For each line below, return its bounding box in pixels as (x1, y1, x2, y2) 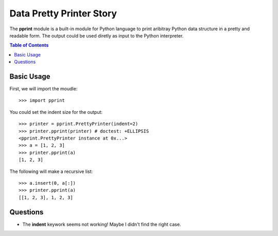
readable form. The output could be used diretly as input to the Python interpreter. (9, 32, 184, 38)
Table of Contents (9, 42, 49, 48)
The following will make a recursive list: (9, 168, 93, 174)
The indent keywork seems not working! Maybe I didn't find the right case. (22, 221, 181, 227)
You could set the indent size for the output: (9, 109, 103, 115)
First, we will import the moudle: (9, 86, 78, 92)
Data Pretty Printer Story (9, 8, 117, 19)
